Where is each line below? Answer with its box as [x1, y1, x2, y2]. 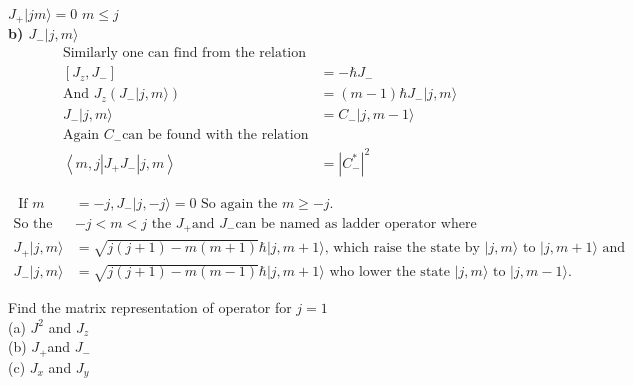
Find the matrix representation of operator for [8, 297, 292, 318]
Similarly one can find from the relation [62, 46, 307, 61]
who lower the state [329, 265, 450, 280]
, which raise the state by [324, 241, 480, 256]
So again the [201, 196, 278, 211]
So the [13, 216, 53, 231]
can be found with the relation [122, 128, 309, 143]
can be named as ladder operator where [235, 216, 477, 231]
